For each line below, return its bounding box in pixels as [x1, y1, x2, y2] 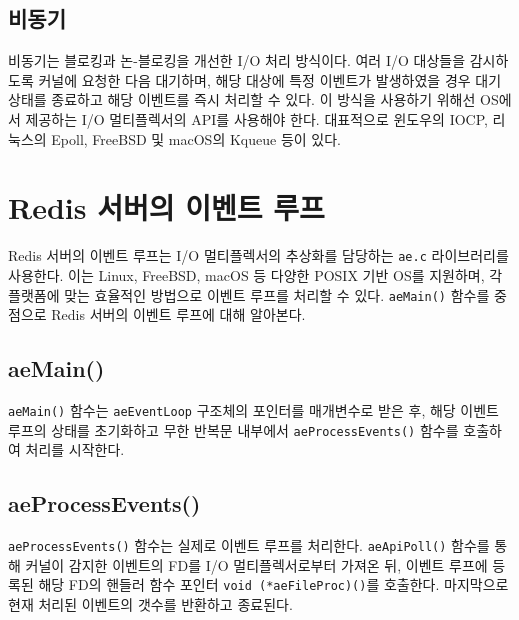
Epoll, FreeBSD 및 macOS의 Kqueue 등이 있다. [51, 128, 341, 149]
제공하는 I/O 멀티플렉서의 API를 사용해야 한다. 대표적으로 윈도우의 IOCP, [25, 108, 488, 129]
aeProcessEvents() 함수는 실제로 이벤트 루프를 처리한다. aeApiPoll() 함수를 [8, 535, 490, 556]
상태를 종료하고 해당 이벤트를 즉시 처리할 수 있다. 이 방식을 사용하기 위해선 [8, 89, 476, 110]
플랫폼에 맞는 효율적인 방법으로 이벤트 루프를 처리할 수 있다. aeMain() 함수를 [8, 284, 490, 305]
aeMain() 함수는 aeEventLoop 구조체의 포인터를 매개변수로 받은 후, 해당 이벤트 [8, 400, 500, 420]
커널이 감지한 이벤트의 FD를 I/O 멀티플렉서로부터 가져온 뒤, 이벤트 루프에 [25, 554, 488, 575]
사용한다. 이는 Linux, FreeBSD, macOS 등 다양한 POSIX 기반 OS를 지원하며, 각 [8, 264, 503, 285]
